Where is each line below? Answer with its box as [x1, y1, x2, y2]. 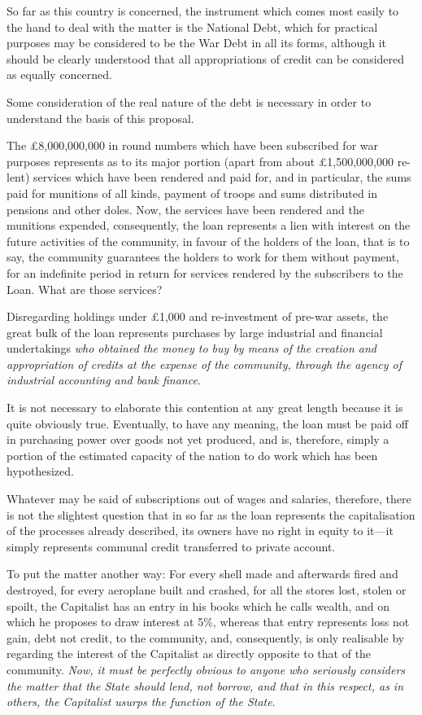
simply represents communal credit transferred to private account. [7, 537, 336, 555]
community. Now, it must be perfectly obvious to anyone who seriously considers [7, 660, 406, 678]
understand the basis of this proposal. [7, 109, 194, 126]
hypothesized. [7, 463, 74, 480]
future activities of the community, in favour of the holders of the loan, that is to [7, 232, 410, 249]
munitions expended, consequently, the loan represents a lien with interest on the [7, 217, 411, 234]
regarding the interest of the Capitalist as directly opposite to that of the [7, 645, 372, 662]
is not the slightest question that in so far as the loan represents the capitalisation [7, 506, 415, 523]
